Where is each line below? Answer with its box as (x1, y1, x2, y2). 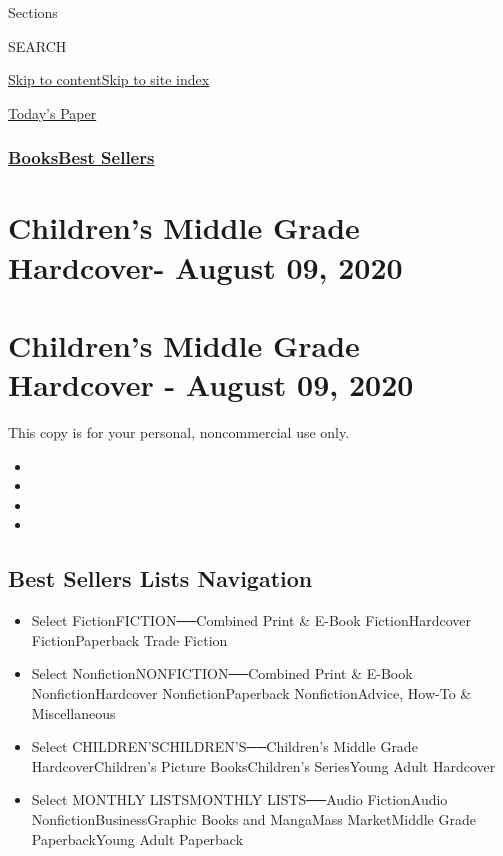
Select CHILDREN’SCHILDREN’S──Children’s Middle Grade (31, 736, 418, 757)
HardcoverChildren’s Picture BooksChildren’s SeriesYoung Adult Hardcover (31, 755, 496, 776)
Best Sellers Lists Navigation (8, 563, 313, 594)
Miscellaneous (31, 702, 116, 723)
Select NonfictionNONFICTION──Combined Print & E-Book (31, 663, 413, 684)
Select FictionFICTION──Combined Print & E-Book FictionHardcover (31, 610, 471, 631)
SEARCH (8, 35, 67, 56)
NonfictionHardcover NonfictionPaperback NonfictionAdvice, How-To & (31, 683, 472, 704)
